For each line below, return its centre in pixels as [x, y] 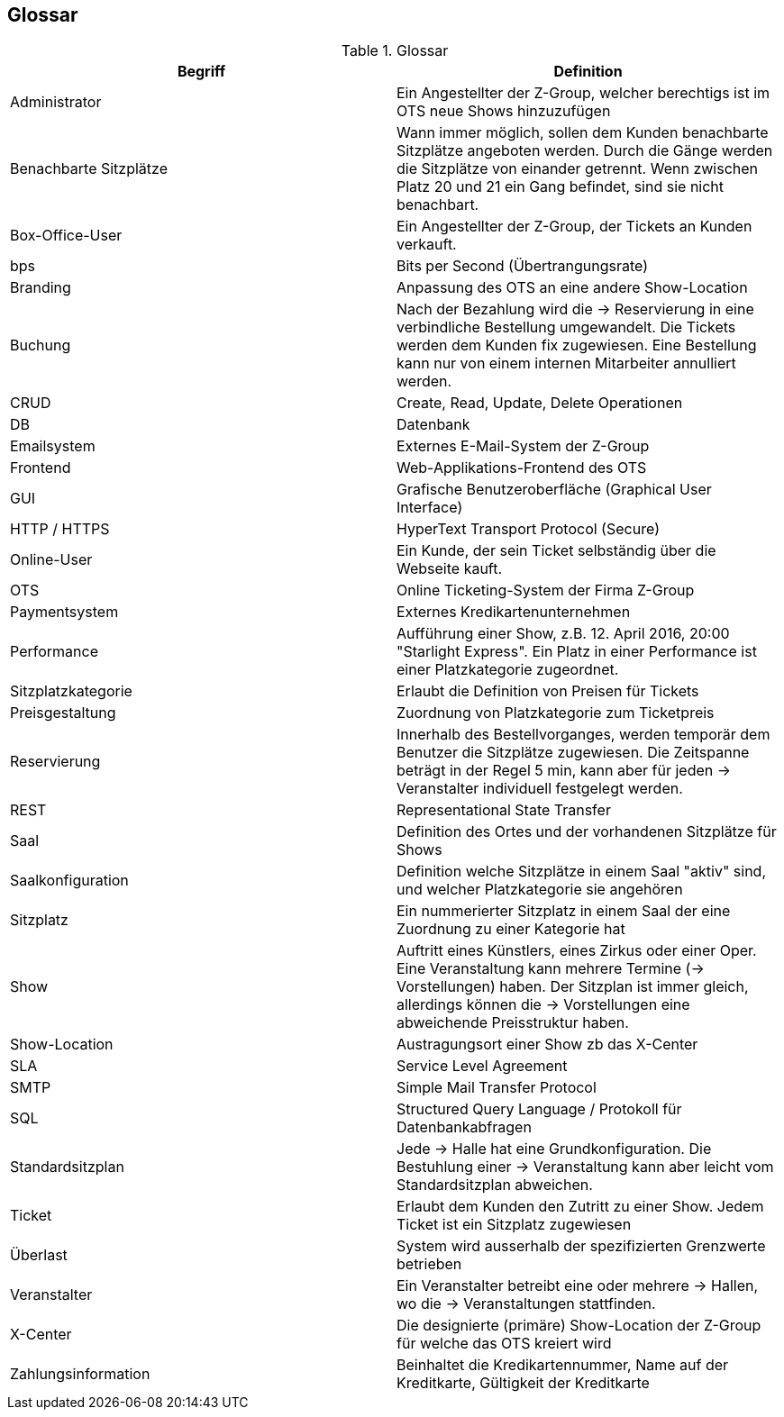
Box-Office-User [66, 236]
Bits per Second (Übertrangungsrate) [522, 266]
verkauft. [427, 245]
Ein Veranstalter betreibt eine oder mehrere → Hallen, [578, 1286]
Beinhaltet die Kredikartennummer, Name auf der [563, 1365]
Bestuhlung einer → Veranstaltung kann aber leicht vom [585, 1167]
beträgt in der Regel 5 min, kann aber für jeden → [564, 771]
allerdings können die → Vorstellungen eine [543, 1005]
